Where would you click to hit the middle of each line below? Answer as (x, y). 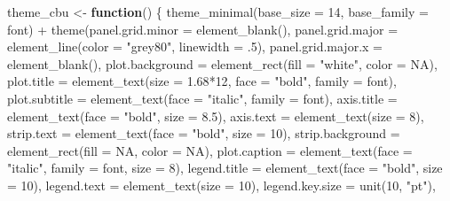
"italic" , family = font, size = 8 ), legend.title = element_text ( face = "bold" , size (225, 168)
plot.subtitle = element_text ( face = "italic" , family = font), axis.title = (202, 98)
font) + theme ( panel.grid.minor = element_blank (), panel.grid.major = (203, 29)
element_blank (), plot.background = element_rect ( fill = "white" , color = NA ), (222, 63)
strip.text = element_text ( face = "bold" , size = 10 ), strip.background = (204, 133)
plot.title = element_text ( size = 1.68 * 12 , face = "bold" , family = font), (202, 81)
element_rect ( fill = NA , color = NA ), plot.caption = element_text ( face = (210, 150)
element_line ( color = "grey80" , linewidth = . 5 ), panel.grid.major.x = (195, 46)
